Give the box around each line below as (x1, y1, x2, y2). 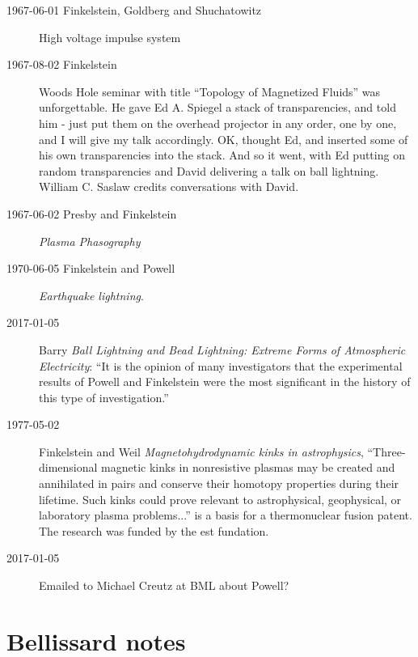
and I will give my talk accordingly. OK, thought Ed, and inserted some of (39, 130, 408, 147)
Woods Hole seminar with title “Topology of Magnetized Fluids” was (39, 83, 381, 100)
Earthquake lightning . (39, 286, 144, 303)
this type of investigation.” (39, 388, 169, 405)
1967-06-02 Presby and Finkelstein (6, 205, 177, 222)
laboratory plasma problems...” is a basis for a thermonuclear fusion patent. (39, 507, 412, 523)
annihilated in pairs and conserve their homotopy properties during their (39, 475, 399, 492)
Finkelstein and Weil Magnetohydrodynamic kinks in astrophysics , (39, 443, 364, 460)
